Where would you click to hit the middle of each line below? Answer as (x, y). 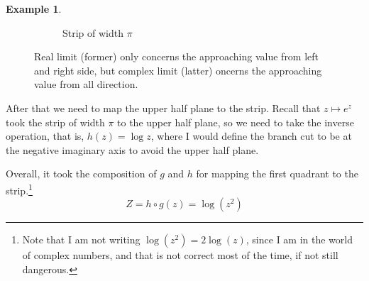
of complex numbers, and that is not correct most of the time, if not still (180, 255)
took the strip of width (55, 122)
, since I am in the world (299, 239)
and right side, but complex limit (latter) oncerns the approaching (178, 70)
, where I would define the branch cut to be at (251, 136)
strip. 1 (19, 189)
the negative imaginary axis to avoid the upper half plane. (132, 149)
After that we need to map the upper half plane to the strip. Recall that (163, 108)
